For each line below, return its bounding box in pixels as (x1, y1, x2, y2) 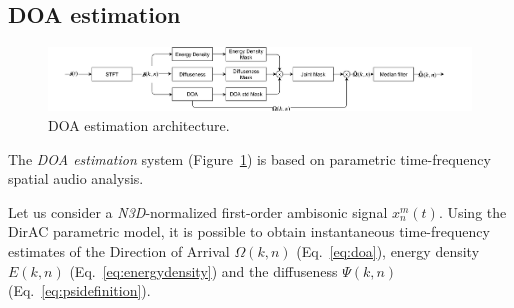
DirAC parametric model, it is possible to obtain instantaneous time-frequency (8, 221, 490, 242)
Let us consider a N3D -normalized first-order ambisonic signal (8, 201, 388, 222)
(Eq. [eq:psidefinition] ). (8, 280, 151, 301)
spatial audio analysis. (8, 168, 144, 189)
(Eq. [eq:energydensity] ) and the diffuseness (69, 260, 338, 281)
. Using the (438, 201, 507, 222)
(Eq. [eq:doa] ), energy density (296, 241, 480, 261)
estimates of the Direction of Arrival (8, 241, 230, 261)
